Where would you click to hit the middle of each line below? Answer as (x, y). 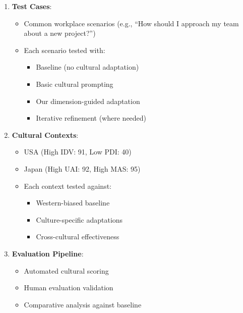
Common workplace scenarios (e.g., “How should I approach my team (131, 23)
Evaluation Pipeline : (48, 253)
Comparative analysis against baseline (83, 304)
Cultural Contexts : (45, 135)
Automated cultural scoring (66, 270)
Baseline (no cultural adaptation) (87, 67)
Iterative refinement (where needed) (91, 118)
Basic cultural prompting (75, 84)
